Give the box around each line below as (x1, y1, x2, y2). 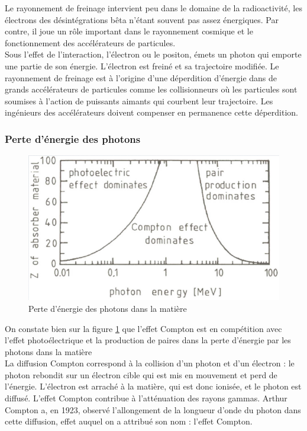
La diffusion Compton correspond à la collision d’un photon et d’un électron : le (5, 357, 295, 369)
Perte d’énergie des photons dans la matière (28, 302, 187, 314)
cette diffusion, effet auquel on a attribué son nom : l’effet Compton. (5, 415, 253, 427)
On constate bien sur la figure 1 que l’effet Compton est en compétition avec (5, 322, 282, 334)
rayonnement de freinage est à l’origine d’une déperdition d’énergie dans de (5, 71, 277, 84)
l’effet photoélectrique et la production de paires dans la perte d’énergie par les (5, 334, 291, 346)
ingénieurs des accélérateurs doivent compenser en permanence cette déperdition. (5, 106, 298, 119)
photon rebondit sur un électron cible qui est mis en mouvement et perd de (5, 368, 277, 381)
